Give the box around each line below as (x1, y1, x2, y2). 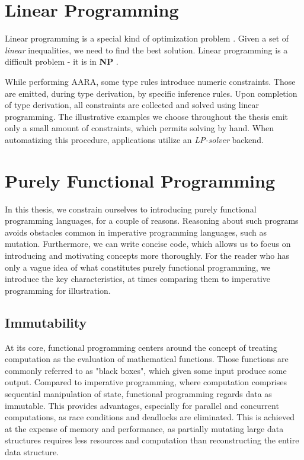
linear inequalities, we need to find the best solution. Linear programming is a (5, 43, 288, 56)
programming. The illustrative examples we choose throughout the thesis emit (5, 110, 289, 122)
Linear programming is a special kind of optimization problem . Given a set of (5, 32, 289, 45)
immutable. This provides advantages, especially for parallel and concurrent (5, 399, 279, 411)
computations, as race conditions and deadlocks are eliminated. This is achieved (5, 411, 295, 423)
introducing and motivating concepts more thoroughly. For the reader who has (5, 249, 290, 261)
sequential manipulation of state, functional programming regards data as (5, 387, 272, 399)
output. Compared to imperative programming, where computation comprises (5, 376, 287, 388)
